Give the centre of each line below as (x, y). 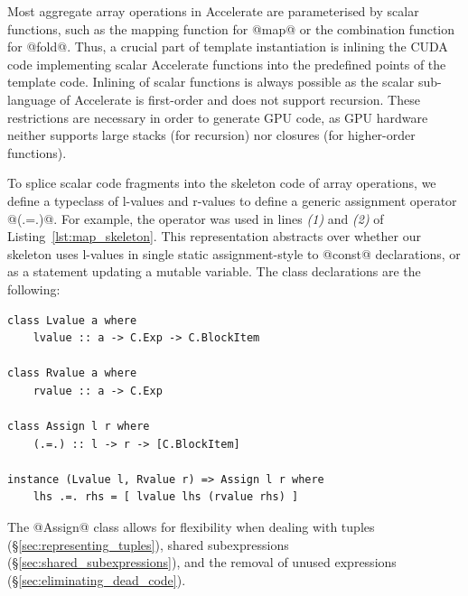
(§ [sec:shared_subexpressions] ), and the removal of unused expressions (202, 562)
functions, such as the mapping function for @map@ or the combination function (231, 28)
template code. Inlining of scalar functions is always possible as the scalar (211, 82)
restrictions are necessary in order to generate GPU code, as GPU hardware (218, 117)
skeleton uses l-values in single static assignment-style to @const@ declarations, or (234, 253)
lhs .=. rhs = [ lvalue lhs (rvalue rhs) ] (166, 497)
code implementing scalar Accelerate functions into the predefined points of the (227, 64)
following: (34, 289)
